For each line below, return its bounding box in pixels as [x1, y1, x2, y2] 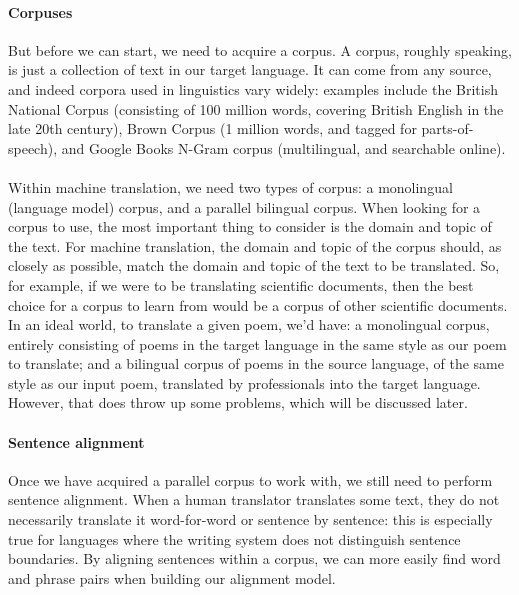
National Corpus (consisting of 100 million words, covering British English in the [8, 98, 504, 119]
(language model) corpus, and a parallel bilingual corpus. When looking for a [8, 196, 481, 217]
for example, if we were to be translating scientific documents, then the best [8, 274, 474, 295]
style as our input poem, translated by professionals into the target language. [8, 372, 481, 393]
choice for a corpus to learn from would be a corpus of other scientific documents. [8, 294, 508, 315]
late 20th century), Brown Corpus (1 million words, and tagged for [8, 118, 417, 139]
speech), [8, 137, 58, 158]
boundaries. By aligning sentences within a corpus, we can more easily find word [8, 548, 501, 569]
